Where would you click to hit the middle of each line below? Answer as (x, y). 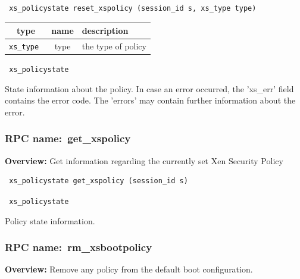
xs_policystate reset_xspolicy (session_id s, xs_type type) (133, 8)
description (105, 31)
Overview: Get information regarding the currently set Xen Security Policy (144, 160)
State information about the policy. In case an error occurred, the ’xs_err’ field (149, 88)
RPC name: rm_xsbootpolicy (79, 247)
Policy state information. (50, 220)
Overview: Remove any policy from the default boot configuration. (129, 269)
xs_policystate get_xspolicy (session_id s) (99, 181)
